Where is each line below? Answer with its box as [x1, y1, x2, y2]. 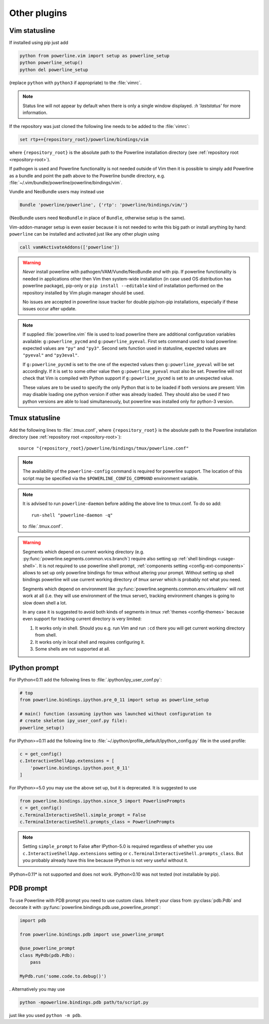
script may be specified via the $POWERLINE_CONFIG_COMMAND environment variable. [22, 475, 199, 481]
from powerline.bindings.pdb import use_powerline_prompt [19, 931, 164, 937]
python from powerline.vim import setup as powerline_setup [19, 53, 170, 59]
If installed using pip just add [9, 40, 68, 46]
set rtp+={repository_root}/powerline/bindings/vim [19, 137, 149, 142]
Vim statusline [9, 26, 55, 35]
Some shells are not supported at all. [35, 645, 111, 652]
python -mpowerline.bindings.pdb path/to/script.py [19, 999, 149, 1005]
